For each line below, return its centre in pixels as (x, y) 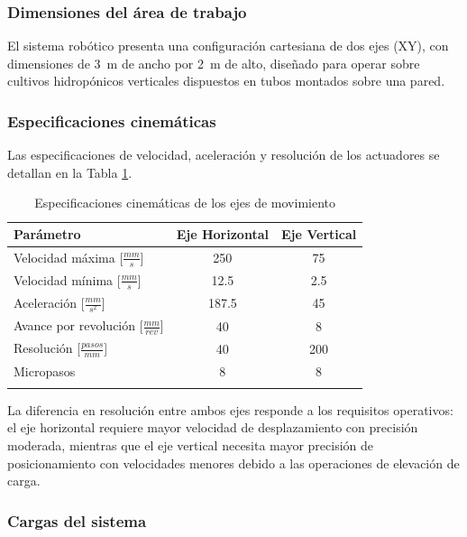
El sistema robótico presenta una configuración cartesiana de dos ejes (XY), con (228, 46)
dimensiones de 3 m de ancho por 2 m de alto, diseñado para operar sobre (214, 63)
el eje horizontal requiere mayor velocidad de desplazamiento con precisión (213, 427)
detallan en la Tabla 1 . (70, 172)
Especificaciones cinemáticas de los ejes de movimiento (185, 203)
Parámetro (47, 234)
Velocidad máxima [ (69, 257)
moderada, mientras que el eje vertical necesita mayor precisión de (190, 445)
